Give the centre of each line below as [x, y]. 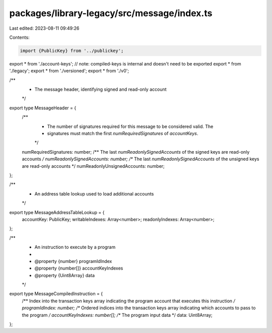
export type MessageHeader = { [43, 108]
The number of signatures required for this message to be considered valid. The [130, 126]
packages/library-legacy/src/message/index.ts [111, 13]
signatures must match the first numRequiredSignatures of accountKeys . [123, 134]
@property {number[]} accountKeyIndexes [79, 268]
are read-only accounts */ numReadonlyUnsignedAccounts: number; [93, 166]
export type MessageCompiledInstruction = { [56, 294]
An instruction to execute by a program [75, 247]
